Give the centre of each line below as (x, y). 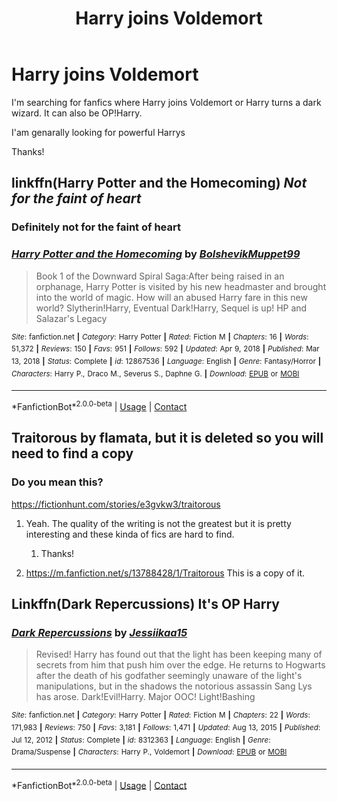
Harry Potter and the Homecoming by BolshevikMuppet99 (156, 254)
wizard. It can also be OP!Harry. (77, 113)
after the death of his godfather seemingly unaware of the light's (169, 676)
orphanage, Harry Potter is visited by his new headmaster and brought (181, 286)
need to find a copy (72, 453)
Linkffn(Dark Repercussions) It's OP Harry (145, 603)
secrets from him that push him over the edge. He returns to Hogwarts (180, 665)
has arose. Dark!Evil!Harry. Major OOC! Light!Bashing (145, 697)
